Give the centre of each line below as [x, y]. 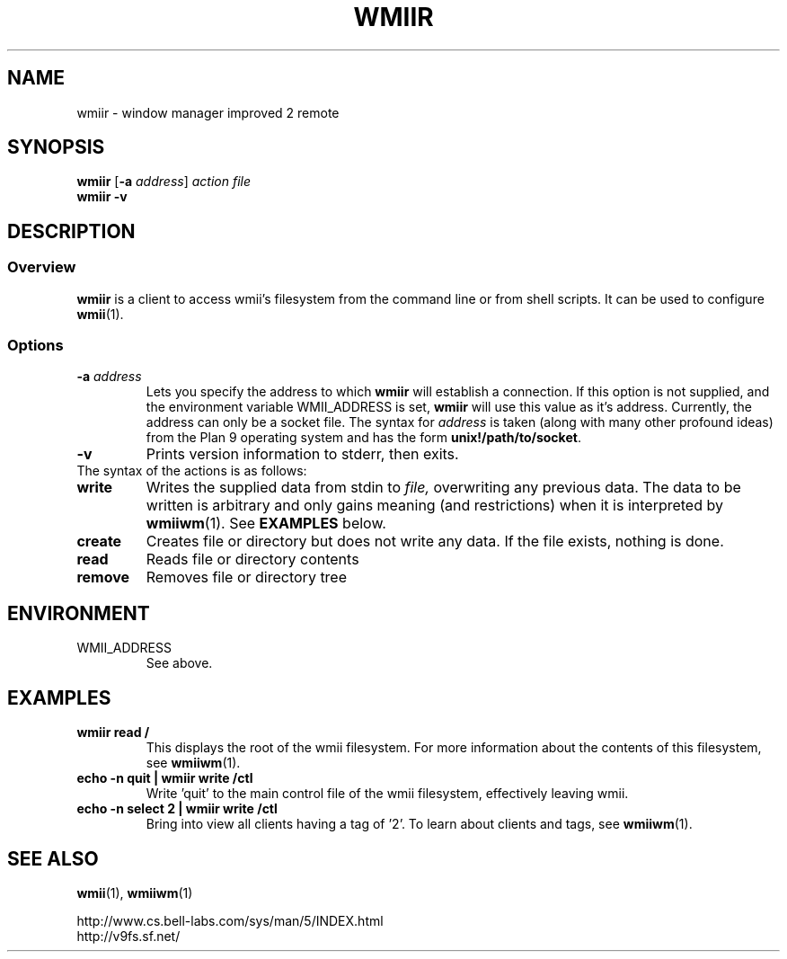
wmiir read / [113, 733]
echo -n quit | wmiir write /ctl [165, 778]
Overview [42, 267]
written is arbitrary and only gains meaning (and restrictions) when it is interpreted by [434, 506]
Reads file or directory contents [252, 559]
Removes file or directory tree [247, 577]
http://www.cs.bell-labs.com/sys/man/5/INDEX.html [230, 920]
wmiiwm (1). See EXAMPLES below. [266, 524]
